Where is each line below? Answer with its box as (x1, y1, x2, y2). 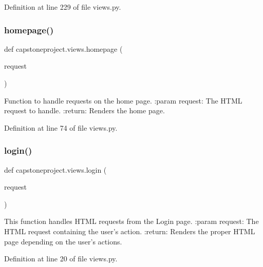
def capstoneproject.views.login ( (4, 164, 107, 175)
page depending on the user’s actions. (4, 236, 122, 247)
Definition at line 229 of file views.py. (4, 2, 121, 12)
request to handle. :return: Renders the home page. (4, 105, 165, 116)
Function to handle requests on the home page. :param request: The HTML (4, 95, 242, 106)
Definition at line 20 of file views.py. (4, 253, 118, 264)
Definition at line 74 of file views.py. (4, 122, 118, 133)
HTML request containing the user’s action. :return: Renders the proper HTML (4, 225, 255, 236)
